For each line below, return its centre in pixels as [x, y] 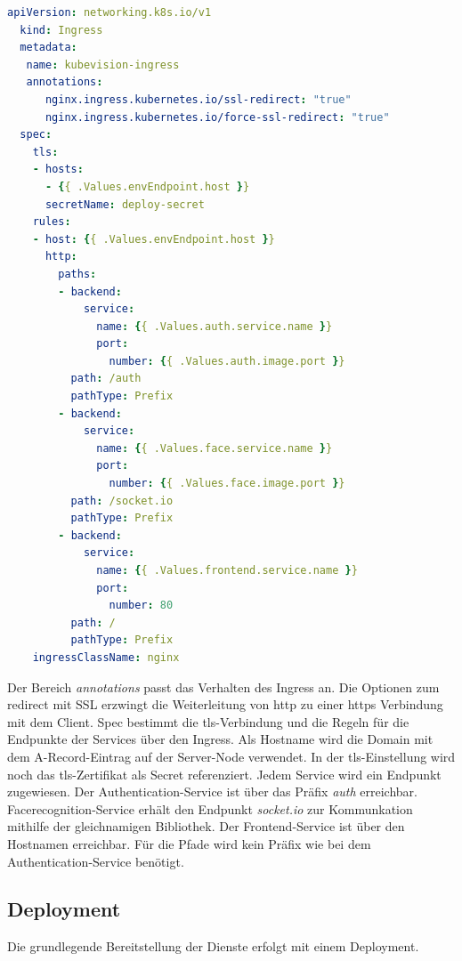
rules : [52, 222]
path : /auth [106, 379]
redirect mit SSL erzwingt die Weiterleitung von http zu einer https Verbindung [225, 704]
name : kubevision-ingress [103, 65]
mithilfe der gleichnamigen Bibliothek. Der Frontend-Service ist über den [206, 826]
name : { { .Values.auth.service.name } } [215, 326]
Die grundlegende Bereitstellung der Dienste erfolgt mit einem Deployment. [213, 946]
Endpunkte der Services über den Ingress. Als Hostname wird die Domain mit [220, 739]
